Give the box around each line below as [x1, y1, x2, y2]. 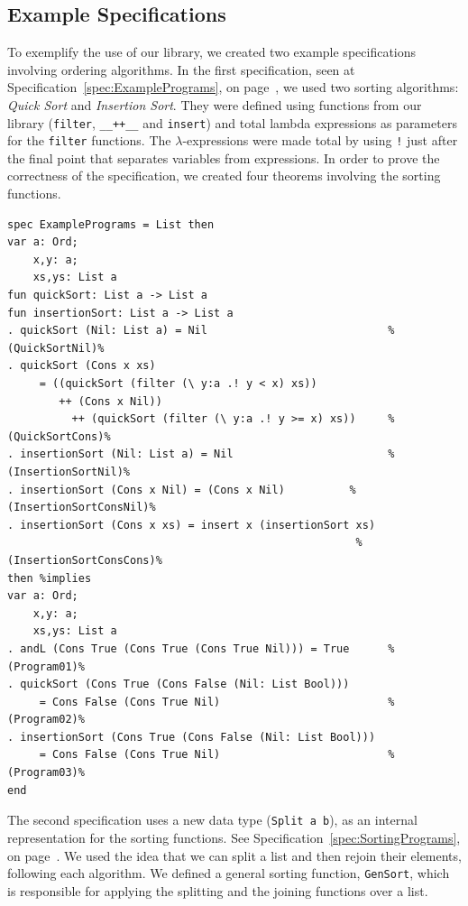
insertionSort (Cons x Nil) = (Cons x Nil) [20, 483, 285, 496]
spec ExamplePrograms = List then [7, 217, 215, 231]
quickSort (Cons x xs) [20, 359, 156, 373]
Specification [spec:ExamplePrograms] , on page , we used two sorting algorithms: [7, 78, 459, 97]
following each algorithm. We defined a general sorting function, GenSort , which [7, 864, 450, 883]
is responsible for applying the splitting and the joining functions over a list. [7, 881, 428, 900]
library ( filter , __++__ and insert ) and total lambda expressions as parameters [7, 113, 457, 132]
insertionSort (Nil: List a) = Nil [20, 448, 234, 461]
